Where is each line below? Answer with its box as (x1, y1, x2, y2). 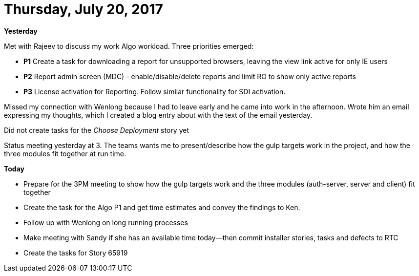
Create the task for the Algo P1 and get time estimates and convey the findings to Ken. (23, 203, 300, 212)
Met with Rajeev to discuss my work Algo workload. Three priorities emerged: (4, 42, 254, 50)
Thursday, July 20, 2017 (4, 1, 163, 18)
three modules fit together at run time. (4, 149, 126, 158)
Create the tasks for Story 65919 (23, 248, 128, 257)
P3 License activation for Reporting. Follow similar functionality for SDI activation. (23, 87, 286, 96)
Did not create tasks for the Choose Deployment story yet (4, 126, 189, 134)
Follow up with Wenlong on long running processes (23, 218, 188, 227)
